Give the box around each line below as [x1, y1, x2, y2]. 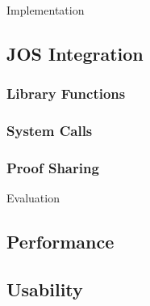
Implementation [6, 2, 85, 18]
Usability [6, 277, 83, 302]
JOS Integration [6, 40, 144, 66]
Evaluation [6, 189, 60, 206]
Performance [6, 229, 115, 254]
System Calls [6, 121, 93, 141]
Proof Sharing [6, 157, 99, 177]
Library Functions [6, 83, 126, 104]
